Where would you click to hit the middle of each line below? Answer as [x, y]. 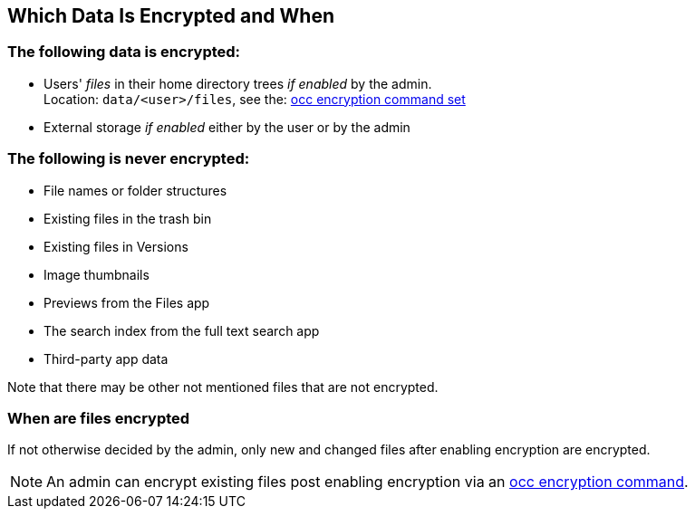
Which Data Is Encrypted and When [171, 16]
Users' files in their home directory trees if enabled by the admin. [238, 83]
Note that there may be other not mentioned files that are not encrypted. [223, 387]
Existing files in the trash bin [128, 218]
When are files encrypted [99, 418]
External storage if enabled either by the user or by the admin [227, 127]
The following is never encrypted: [129, 159]
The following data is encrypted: [124, 52]
